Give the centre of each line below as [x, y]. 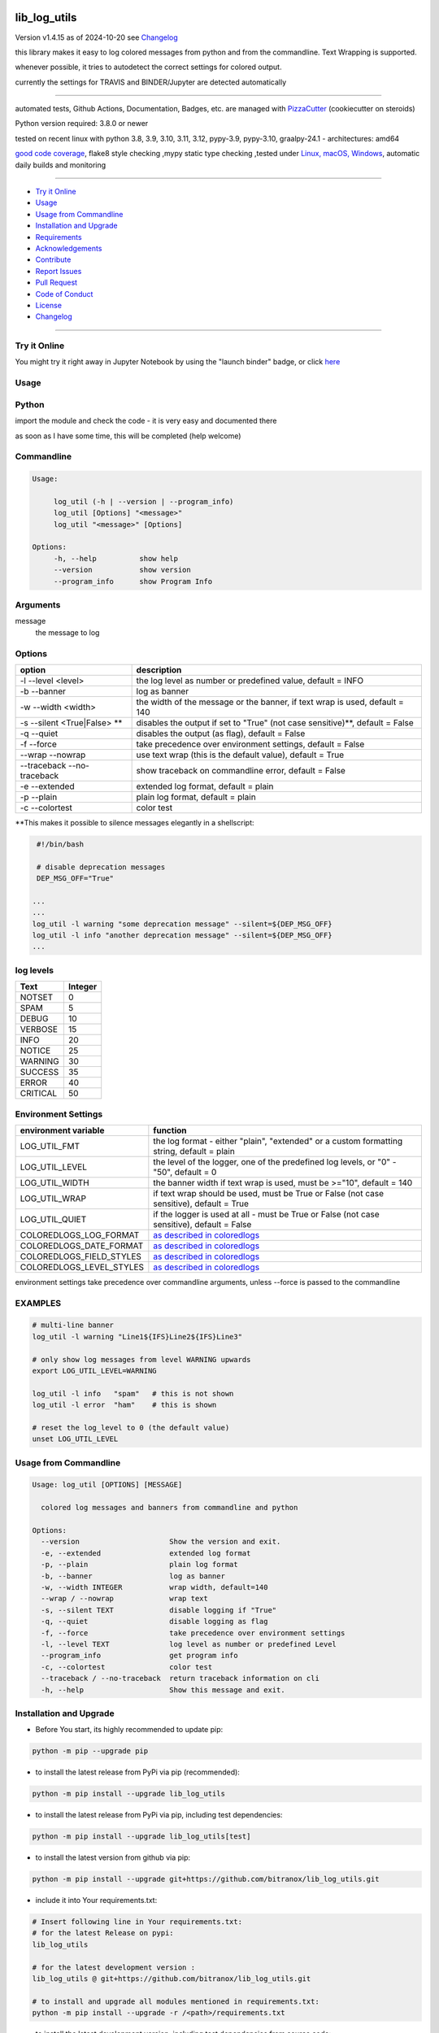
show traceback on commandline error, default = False [241, 770]
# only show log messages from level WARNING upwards [141, 1359]
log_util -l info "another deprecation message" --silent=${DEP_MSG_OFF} [182, 935]
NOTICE [35, 1051]
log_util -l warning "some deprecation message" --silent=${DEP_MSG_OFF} [182, 924]
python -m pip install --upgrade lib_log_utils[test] [141, 1837]
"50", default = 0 [185, 1172]
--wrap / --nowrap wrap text [125, 1599]
